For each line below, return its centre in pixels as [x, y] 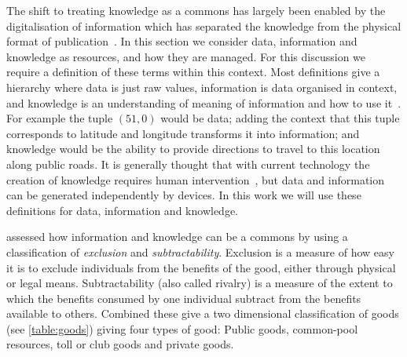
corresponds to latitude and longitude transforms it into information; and [183, 133]
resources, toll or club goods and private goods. [120, 344]
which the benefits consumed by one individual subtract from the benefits [184, 298]
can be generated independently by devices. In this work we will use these [184, 195]
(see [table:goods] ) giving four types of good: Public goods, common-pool [182, 328]
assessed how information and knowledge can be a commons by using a [177, 237]
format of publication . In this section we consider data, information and [182, 41]
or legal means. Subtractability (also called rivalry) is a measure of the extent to [200, 283]
